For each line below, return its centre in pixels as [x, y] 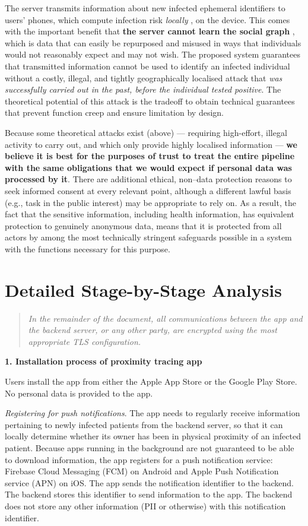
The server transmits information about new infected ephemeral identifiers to [145, 8]
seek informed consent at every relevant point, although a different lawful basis [148, 190]
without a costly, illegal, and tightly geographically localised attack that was [144, 77]
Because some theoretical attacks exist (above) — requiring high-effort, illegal [146, 132]
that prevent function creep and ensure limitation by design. [114, 113]
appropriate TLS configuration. [85, 341]
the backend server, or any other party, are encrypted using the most [153, 330]
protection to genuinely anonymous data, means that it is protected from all [143, 225]
